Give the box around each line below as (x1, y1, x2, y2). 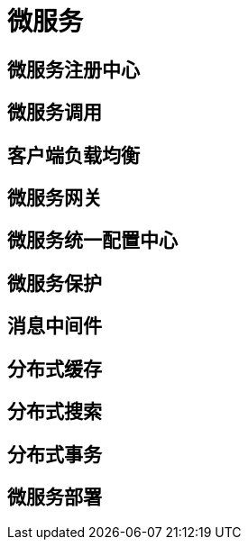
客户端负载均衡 (7, 143, 140, 167)
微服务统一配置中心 (7, 229, 178, 252)
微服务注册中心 (7, 58, 140, 81)
